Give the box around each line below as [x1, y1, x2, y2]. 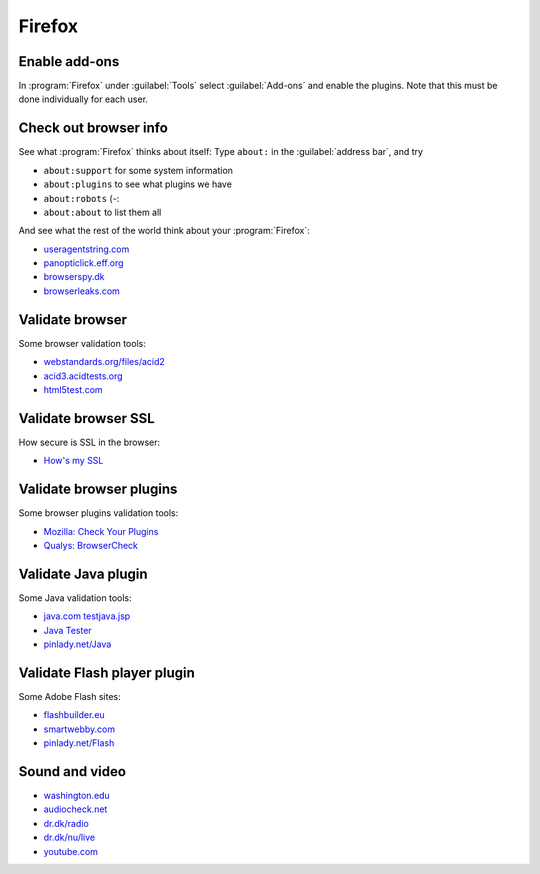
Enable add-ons [18, 53, 120, 70]
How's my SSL [43, 455, 104, 467]
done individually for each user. [18, 93, 149, 105]
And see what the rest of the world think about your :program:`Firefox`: [18, 225, 310, 237]
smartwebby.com [43, 723, 115, 735]
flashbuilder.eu [43, 709, 105, 721]
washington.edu [43, 790, 110, 801]
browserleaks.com [43, 285, 120, 297]
